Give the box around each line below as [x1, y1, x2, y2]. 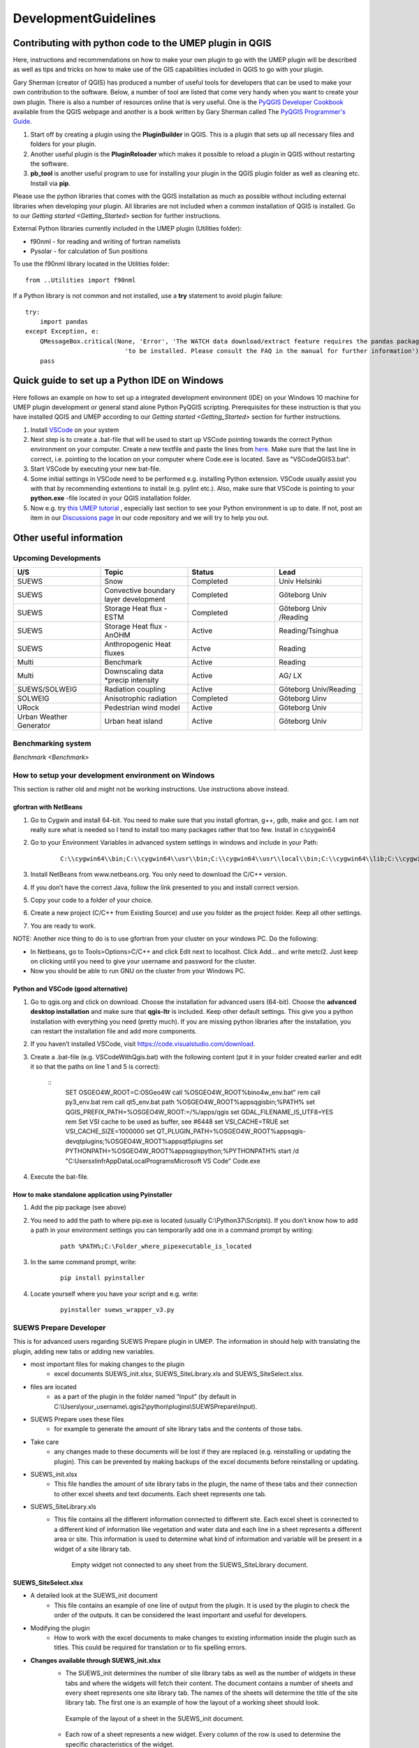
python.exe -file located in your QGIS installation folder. [30, 494, 192, 503]
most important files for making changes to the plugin [30, 1360, 185, 1368]
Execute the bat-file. [30, 1172, 89, 1181]
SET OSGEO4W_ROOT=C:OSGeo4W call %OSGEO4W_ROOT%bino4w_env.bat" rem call [65, 1088, 321, 1096]
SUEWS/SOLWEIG [17, 685, 78, 694]
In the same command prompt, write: [30, 1257, 137, 1266]
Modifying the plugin [30, 1624, 90, 1632]
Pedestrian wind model [104, 703, 181, 712]
